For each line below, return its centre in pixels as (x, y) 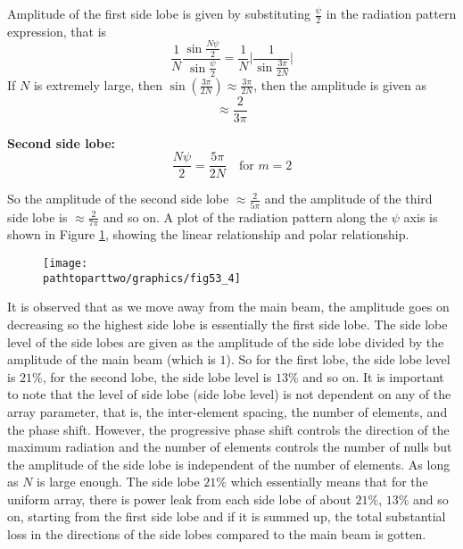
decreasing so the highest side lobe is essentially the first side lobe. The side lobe (227, 324)
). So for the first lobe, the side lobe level (338, 359)
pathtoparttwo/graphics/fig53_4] (142, 278)
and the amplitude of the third (348, 199)
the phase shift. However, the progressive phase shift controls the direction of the (228, 429)
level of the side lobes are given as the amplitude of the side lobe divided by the (226, 341)
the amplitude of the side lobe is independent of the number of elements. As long (229, 464)
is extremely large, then (98, 84)
